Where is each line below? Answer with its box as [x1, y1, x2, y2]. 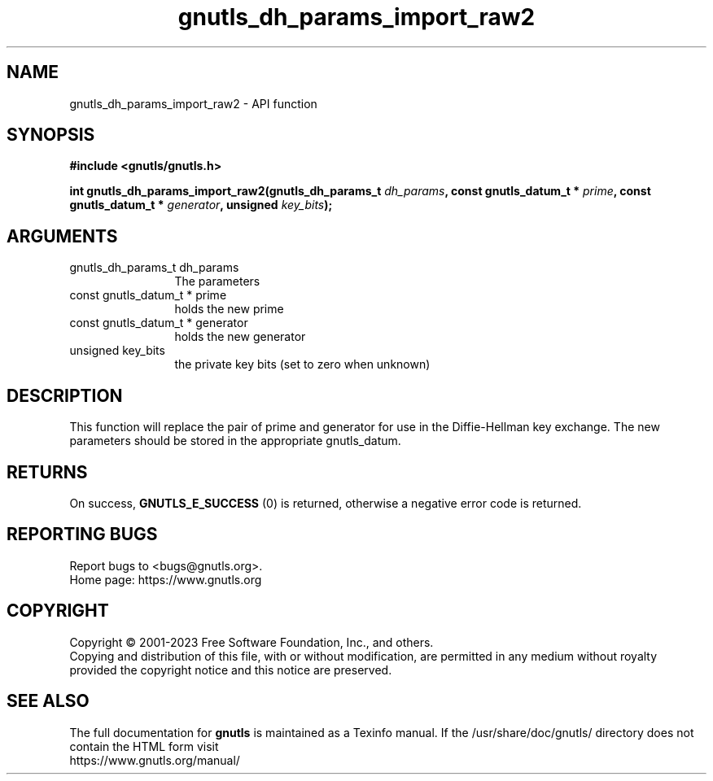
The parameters [174, 274, 260, 289]
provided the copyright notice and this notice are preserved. [69, 662, 392, 677]
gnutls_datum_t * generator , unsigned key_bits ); [69, 198, 333, 212]
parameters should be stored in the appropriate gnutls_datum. [69, 434, 401, 448]
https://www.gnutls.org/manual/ [69, 753, 240, 767]
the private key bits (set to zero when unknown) [174, 357, 431, 372]
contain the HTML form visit [69, 739, 219, 753]
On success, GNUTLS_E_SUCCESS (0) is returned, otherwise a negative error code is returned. [69, 495, 582, 510]
